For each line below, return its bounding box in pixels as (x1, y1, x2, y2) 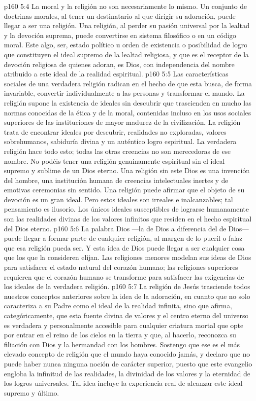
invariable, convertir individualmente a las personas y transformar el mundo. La (4, 88, 245, 98)
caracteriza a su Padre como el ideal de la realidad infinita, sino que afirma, (4, 300, 232, 311)
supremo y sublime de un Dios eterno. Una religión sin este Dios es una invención (4, 165, 250, 176)
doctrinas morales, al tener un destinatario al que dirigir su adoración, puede (4, 10, 236, 21)
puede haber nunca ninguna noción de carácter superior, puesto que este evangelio (4, 358, 252, 368)
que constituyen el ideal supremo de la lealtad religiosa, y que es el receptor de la (4, 49, 249, 59)
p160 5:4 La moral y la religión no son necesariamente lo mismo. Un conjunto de (4, 1, 247, 11)
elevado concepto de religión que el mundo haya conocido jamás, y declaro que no (4, 349, 250, 359)
